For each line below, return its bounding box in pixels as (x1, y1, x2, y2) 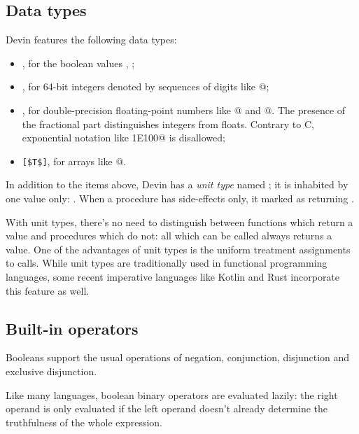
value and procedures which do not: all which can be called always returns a (6, 228, 332, 243)
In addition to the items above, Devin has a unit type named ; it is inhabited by (6, 177, 349, 192)
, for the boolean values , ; (22, 55, 135, 70)
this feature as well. (6, 283, 90, 297)
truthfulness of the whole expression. (6, 414, 163, 429)
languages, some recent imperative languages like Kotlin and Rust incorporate (6, 269, 340, 283)
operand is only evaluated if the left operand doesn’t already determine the (6, 401, 328, 416)
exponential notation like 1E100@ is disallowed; (22, 130, 225, 145)
